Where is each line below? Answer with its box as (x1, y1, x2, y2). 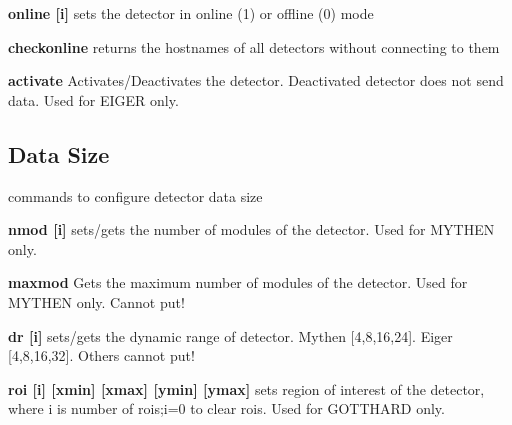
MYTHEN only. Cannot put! (8, 291, 185, 312)
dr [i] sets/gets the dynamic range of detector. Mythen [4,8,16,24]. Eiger (8, 325, 453, 346)
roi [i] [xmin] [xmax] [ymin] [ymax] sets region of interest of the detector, (8, 378, 485, 399)
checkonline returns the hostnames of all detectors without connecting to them (8, 36, 500, 57)
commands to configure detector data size (8, 185, 263, 206)
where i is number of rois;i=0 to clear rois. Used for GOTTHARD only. (8, 398, 445, 419)
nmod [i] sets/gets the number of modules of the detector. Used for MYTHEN (8, 219, 495, 240)
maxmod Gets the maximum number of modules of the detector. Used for (8, 272, 468, 293)
